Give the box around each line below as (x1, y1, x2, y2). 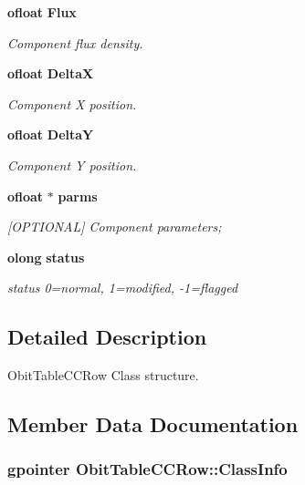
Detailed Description (7, 323, 207, 351)
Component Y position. (7, 155, 137, 174)
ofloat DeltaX (7, 64, 94, 83)
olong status (7, 247, 85, 266)
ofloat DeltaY (7, 125, 94, 144)
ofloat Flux (7, 3, 77, 21)
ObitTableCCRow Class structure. (7, 366, 199, 385)
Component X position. (7, 94, 137, 113)
